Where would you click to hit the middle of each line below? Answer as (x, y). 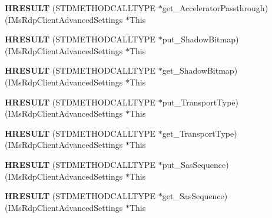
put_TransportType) (200, 102)
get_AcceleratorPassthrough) (215, 8)
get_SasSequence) (195, 196)
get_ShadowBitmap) (200, 70)
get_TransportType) (200, 133)
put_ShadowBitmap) (200, 39)
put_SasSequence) (195, 164)
